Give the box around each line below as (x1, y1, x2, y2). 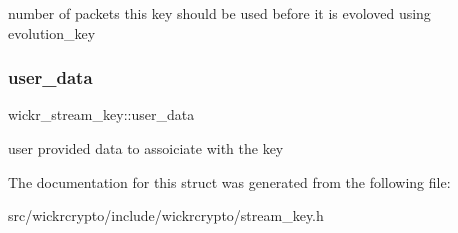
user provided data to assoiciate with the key (8, 138, 284, 158)
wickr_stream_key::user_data (8, 104, 195, 125)
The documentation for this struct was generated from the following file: (8, 171, 451, 192)
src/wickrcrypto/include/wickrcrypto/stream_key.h (8, 205, 324, 226)
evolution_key (8, 22, 96, 43)
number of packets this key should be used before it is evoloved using (8, 3, 431, 23)
